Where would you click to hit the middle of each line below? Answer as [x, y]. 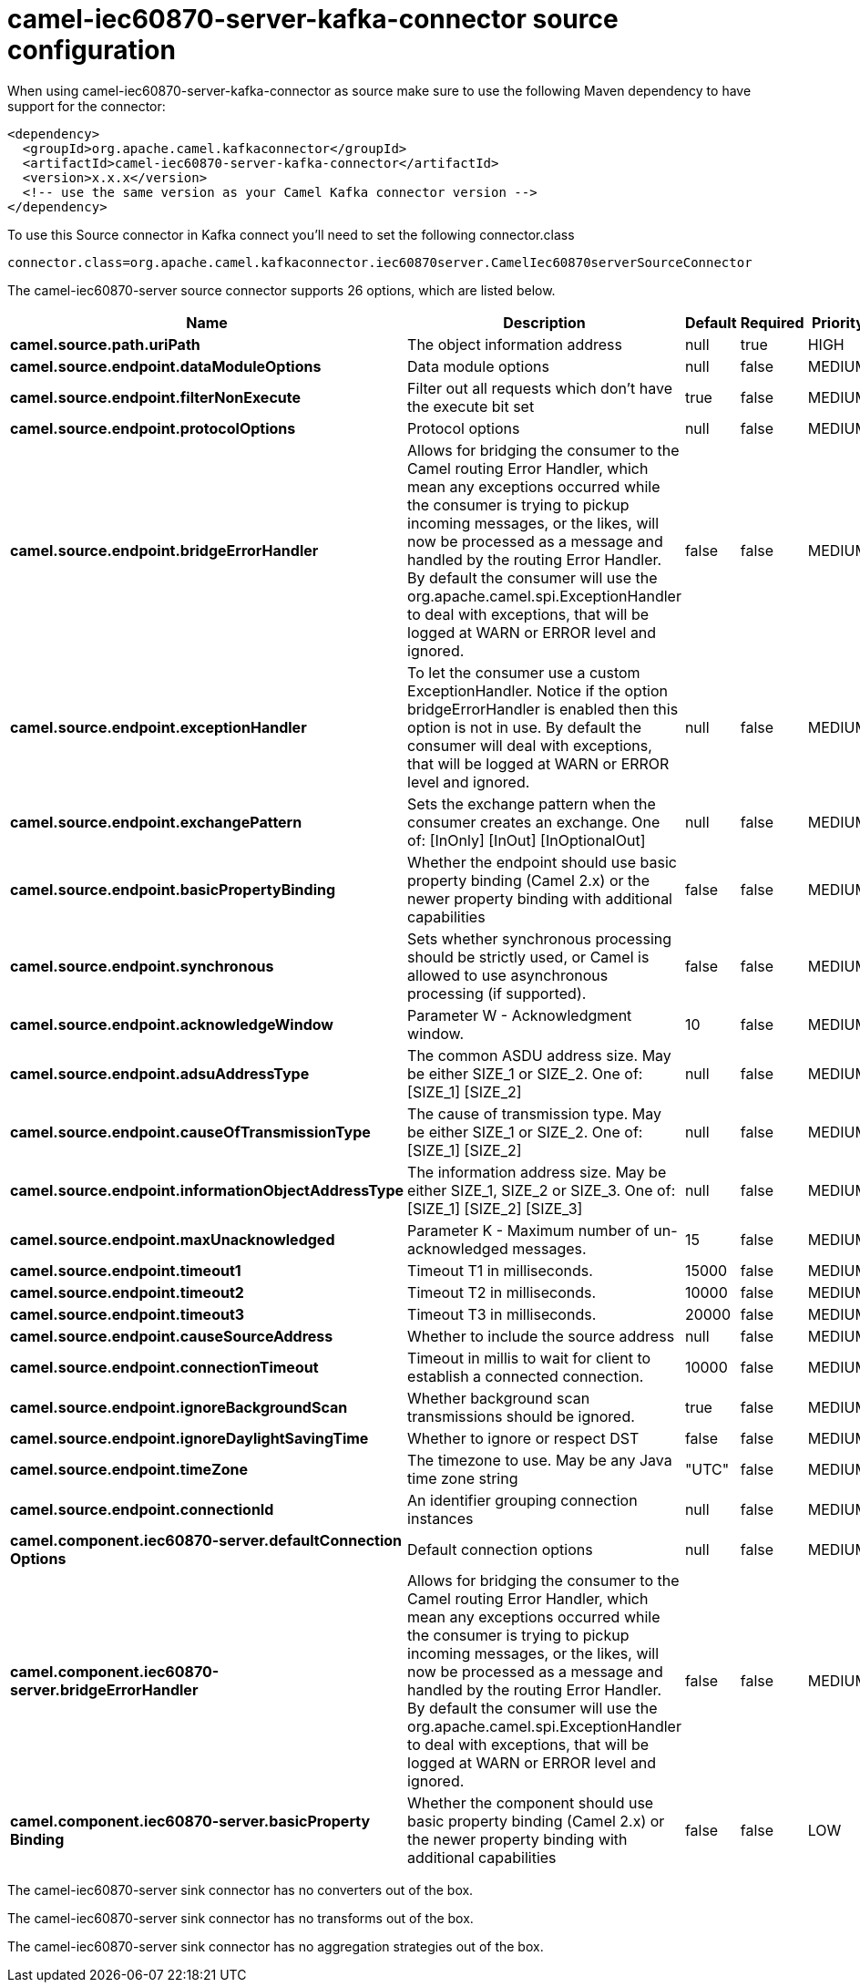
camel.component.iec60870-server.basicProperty [190, 1821]
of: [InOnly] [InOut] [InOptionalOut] [527, 840]
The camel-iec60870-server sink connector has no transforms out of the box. [241, 1918]
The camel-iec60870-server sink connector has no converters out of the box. [241, 1889]
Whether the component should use [531, 1802]
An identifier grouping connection [522, 1500]
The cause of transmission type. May [535, 1113]
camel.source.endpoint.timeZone [129, 1469]
